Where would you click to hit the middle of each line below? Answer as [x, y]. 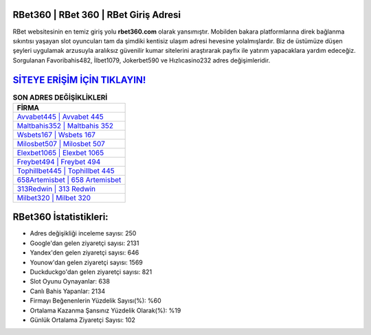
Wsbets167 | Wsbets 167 [56, 135]
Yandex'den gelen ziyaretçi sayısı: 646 [85, 253]
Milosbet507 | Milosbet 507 [61, 143]
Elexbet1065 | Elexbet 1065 [60, 152]
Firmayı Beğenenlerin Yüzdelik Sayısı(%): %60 [95, 301]
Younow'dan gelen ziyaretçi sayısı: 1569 [87, 262]
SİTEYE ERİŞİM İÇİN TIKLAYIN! [79, 80]
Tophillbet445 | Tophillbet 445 [66, 170]
